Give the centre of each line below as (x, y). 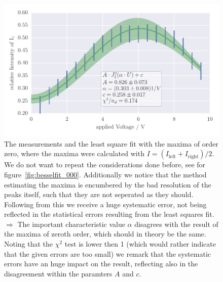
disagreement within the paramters (58, 273)
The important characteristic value (71, 224)
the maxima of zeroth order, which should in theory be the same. (105, 234)
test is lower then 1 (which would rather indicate (140, 244)
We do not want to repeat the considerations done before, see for (105, 164)
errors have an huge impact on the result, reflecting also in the (101, 264)
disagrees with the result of (176, 224)
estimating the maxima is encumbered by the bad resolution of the (108, 184)
